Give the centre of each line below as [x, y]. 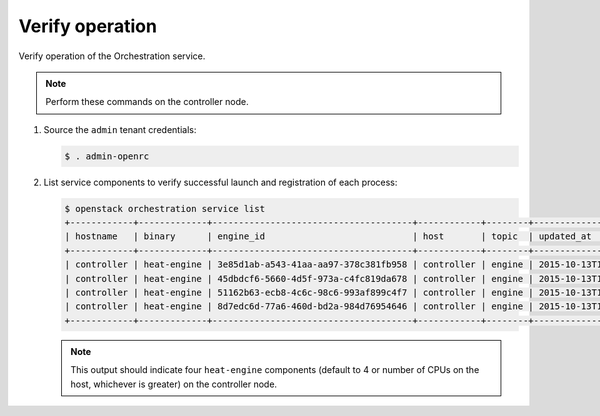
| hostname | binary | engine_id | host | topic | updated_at [328, 236]
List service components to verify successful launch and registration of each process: [220, 182]
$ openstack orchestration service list [164, 208]
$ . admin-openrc [107, 156]
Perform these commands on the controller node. [147, 102]
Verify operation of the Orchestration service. [112, 56]
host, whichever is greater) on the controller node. [174, 384]
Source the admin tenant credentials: [120, 129]
